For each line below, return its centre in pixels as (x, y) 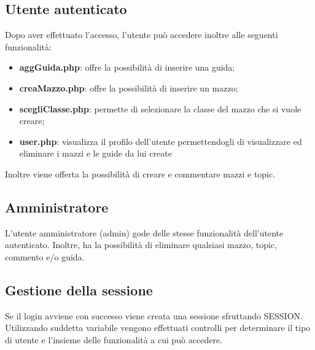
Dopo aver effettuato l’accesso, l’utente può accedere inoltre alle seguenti (142, 35)
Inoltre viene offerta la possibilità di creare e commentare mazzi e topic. (140, 173)
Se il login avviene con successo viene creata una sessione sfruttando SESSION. (154, 315)
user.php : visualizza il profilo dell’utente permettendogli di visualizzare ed (161, 141)
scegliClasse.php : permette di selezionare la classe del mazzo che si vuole (160, 108)
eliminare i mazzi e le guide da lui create (95, 153)
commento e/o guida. (45, 256)
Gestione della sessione (79, 290)
